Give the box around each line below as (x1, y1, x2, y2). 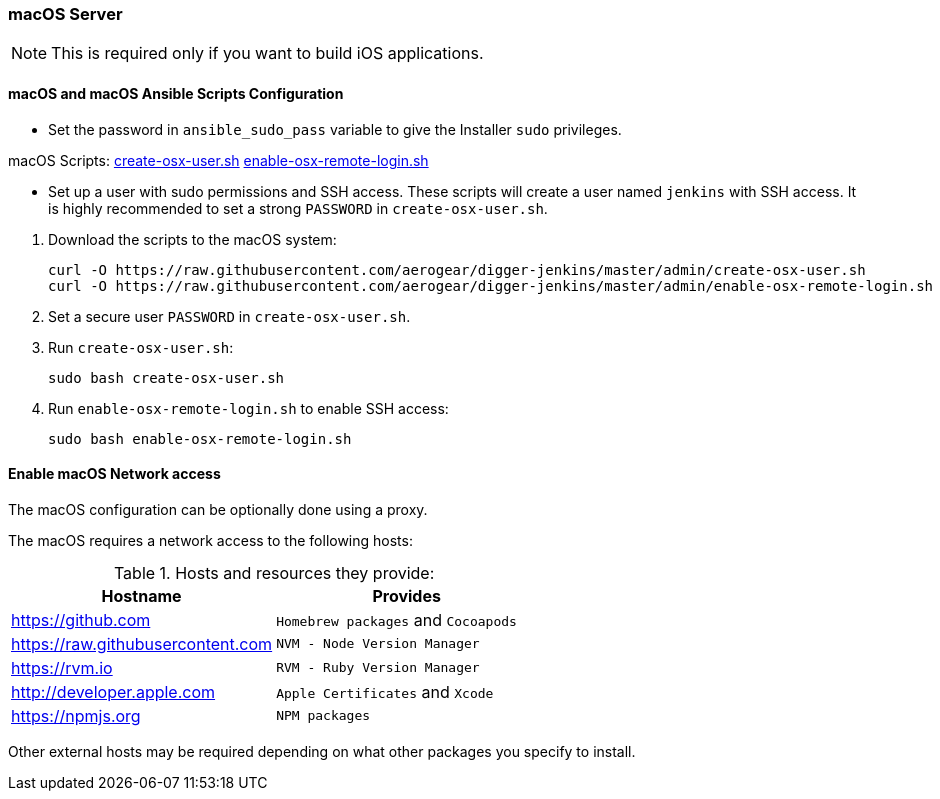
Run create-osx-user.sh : (48, 338, 234, 356)
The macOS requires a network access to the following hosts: (8, 531, 413, 549)
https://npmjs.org (11, 705, 141, 726)
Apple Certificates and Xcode (276, 681, 494, 702)
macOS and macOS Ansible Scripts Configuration (8, 84, 344, 102)
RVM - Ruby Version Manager (276, 660, 480, 676)
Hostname (101, 585, 182, 606)
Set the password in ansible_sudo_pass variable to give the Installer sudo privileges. (48, 120, 622, 138)
